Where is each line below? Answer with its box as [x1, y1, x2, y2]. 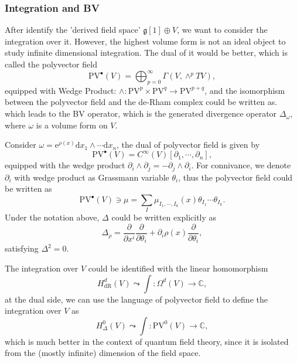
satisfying [5, 242, 39, 255]
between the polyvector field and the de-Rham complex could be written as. [5, 96, 278, 108]
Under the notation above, [5, 211, 100, 223]
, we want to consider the [177, 23, 268, 36]
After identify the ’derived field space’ [5, 23, 141, 36]
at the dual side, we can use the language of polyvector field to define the [5, 293, 268, 305]
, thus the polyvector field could [178, 171, 293, 183]
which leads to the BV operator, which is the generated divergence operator [5, 107, 277, 120]
